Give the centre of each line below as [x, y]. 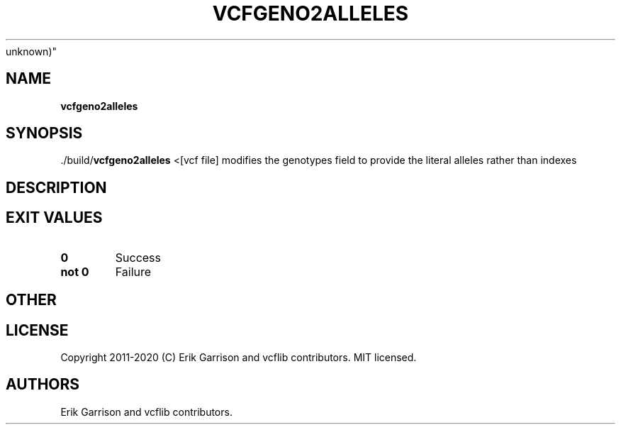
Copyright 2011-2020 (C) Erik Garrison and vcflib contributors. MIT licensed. [239, 357]
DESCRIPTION [56, 187]
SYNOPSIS [44, 133]
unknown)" [32, 51]
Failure [133, 271]
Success [138, 257]
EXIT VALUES [54, 218]
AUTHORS [43, 385]
